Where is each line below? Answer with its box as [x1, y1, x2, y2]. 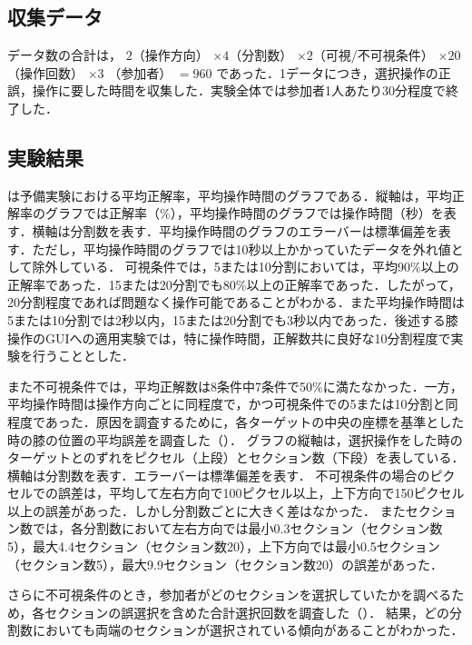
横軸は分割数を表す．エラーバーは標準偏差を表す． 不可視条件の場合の [7, 465, 430, 484]
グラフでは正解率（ [44, 203, 160, 223]
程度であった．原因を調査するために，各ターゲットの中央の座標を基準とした [7, 412, 465, 431]
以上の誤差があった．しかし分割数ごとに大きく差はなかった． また [7, 501, 406, 520]
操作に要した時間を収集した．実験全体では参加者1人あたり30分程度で [32, 81, 446, 100]
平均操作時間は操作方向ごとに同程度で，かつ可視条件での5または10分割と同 [7, 394, 458, 413]
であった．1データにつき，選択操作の [216, 63, 438, 82]
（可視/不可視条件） [312, 45, 434, 64]
